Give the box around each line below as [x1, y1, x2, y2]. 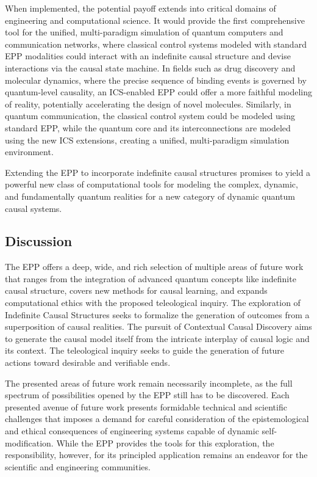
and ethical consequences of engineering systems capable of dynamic [5, 424, 259, 437]
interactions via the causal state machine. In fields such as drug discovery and [5, 61, 296, 74]
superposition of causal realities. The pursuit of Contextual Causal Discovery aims [5, 320, 312, 333]
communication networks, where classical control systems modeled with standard [5, 37, 307, 50]
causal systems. [5, 202, 62, 214]
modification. [5, 436, 54, 449]
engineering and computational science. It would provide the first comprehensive [5, 13, 305, 26]
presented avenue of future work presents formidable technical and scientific [5, 400, 287, 413]
